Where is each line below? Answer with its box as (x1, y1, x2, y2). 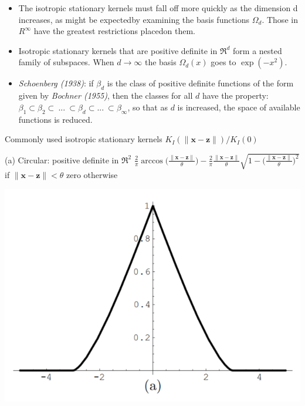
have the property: (202, 89, 269, 102)
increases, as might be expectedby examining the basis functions (18, 13, 250, 25)
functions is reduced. (18, 113, 93, 125)
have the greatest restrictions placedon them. (33, 25, 195, 37)
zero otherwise (66, 169, 118, 181)
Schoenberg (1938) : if (18, 77, 94, 89)
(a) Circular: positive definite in (5, 153, 119, 166)
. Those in (262, 13, 298, 25)
